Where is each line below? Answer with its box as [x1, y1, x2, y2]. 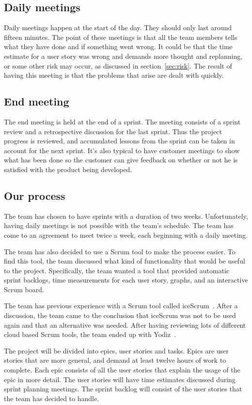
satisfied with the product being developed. [4, 164, 132, 174]
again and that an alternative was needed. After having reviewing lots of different [4, 319, 246, 330]
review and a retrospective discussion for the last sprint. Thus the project [4, 126, 222, 136]
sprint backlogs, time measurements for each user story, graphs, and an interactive [4, 275, 248, 285]
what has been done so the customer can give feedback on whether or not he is [4, 155, 238, 165]
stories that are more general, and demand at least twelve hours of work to [4, 355, 226, 365]
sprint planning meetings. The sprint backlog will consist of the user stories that [4, 384, 242, 394]
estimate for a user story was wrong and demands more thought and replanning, [4, 51, 243, 61]
